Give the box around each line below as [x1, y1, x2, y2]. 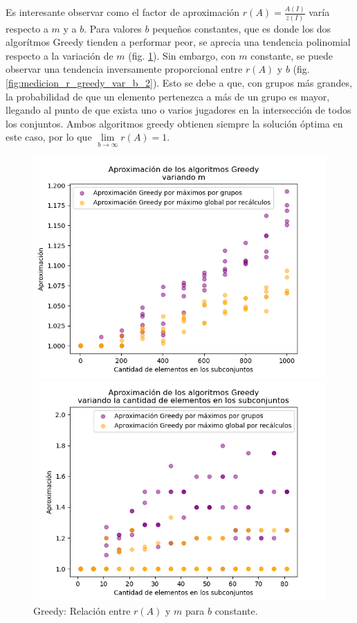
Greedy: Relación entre [33, 603, 131, 617]
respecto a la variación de [6, 48, 113, 62]
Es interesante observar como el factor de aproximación [6, 5, 240, 19]
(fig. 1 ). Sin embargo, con [128, 48, 236, 62]
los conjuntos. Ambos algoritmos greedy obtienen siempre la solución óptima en [6, 116, 343, 130]
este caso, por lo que [6, 130, 92, 144]
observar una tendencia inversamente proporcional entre [6, 62, 243, 76]
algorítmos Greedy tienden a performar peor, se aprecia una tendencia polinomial [6, 35, 351, 49]
